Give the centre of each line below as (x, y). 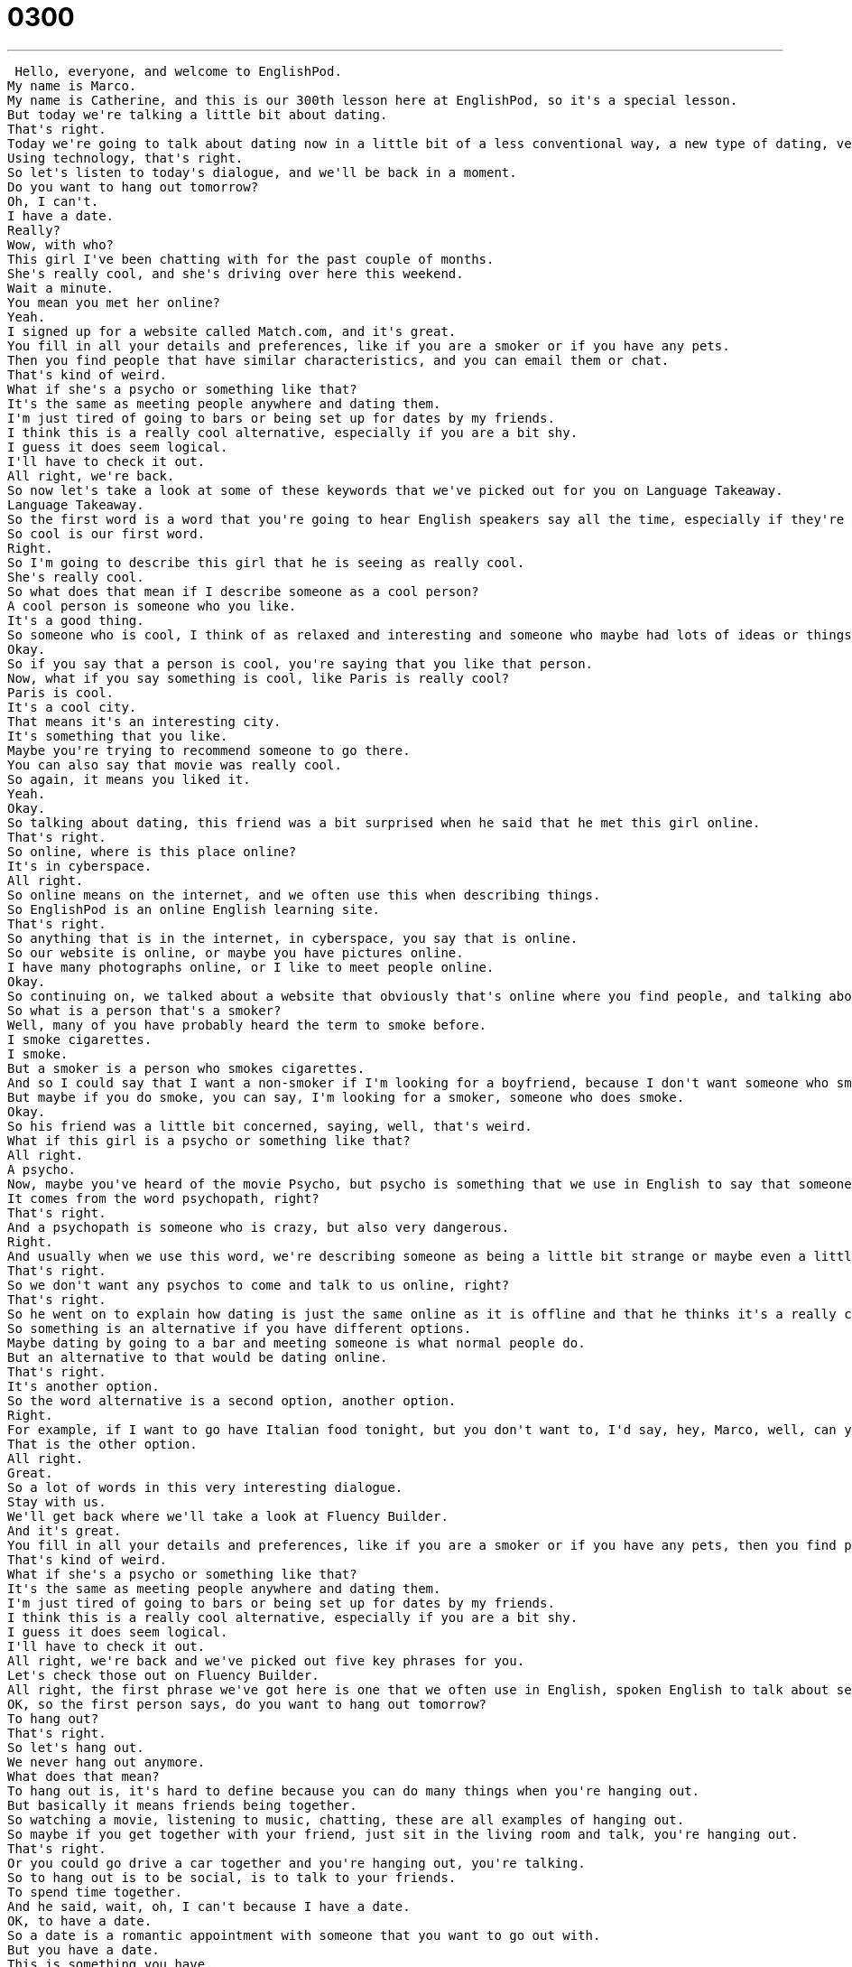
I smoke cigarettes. (80, 1039)
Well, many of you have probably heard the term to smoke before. (247, 1025)
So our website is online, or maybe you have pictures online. (236, 952)
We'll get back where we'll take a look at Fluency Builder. (228, 1516)
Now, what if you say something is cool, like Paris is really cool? (259, 678)
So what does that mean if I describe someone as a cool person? (243, 591)
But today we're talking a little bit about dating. (198, 114)
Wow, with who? (61, 244)
